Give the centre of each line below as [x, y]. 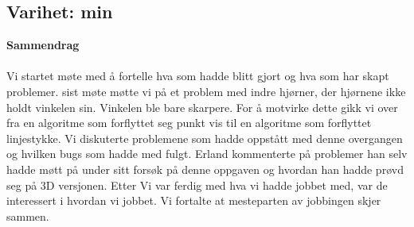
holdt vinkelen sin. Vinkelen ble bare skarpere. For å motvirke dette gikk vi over [202, 107]
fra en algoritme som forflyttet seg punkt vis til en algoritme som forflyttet [189, 123]
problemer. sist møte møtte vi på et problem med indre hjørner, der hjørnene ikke [206, 91]
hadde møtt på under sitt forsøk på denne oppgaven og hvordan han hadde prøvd [205, 169]
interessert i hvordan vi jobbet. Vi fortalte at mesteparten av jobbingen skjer [194, 200]
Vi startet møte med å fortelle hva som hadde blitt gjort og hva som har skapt [198, 76]
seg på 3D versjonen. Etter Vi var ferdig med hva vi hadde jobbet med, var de [197, 185]
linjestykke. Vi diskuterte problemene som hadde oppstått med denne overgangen [205, 138]
